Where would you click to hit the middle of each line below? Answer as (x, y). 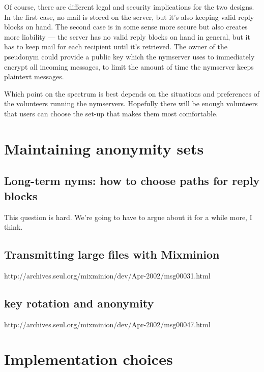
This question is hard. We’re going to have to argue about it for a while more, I (128, 217)
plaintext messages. (34, 76)
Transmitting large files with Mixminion (112, 254)
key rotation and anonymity (79, 303)
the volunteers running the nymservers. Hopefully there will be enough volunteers (131, 103)
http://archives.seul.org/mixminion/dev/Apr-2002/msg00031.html (107, 275)
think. (13, 227)
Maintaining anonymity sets (104, 148)
